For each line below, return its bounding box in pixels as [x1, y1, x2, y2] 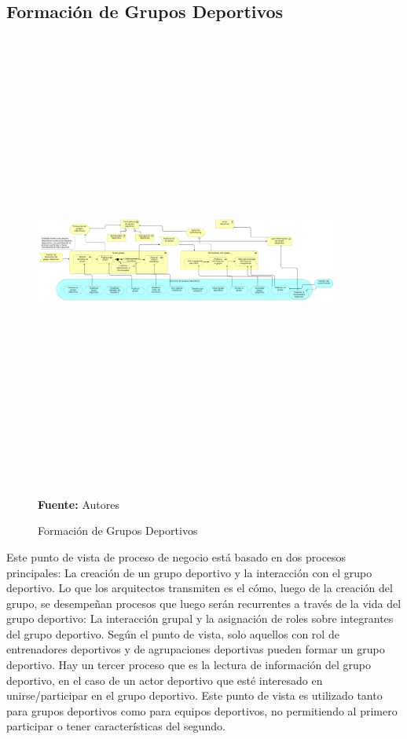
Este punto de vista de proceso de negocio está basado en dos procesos [6, 548, 346, 565]
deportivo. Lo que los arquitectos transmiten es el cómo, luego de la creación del [6, 580, 393, 596]
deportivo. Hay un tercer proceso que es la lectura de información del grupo [6, 657, 371, 673]
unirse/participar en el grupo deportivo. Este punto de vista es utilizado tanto [6, 687, 383, 704]
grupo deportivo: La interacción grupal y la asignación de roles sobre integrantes [6, 610, 394, 627]
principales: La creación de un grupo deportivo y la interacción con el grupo [6, 564, 372, 580]
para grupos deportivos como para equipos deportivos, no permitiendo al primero [6, 702, 398, 719]
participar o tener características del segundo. [6, 718, 225, 734]
